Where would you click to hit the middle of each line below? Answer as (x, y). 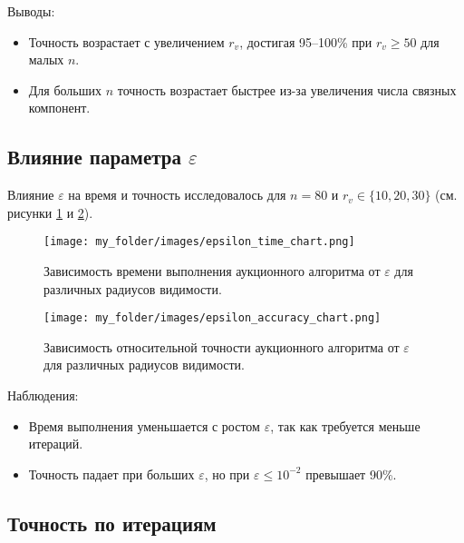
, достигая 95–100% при (306, 41)
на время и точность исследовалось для (177, 195)
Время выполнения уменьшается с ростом (144, 425)
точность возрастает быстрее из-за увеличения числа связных (287, 89)
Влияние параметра (94, 157)
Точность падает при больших (111, 474)
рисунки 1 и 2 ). (50, 212)
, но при (227, 474)
